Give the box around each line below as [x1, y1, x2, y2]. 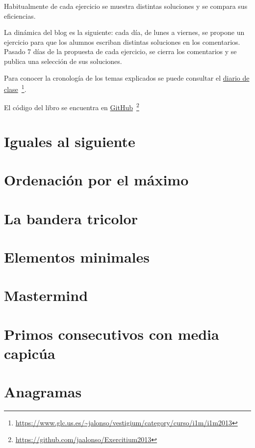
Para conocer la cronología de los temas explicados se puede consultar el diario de [4, 72, 250, 83]
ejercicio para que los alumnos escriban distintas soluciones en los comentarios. [4, 36, 240, 47]
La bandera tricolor [4, 208, 138, 228]
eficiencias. [4, 10, 36, 21]
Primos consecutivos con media [4, 324, 219, 344]
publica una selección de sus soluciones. [4, 56, 122, 66]
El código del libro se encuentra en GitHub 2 [4, 101, 139, 113]
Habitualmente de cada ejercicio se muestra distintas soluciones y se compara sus [4, 1, 248, 11]
